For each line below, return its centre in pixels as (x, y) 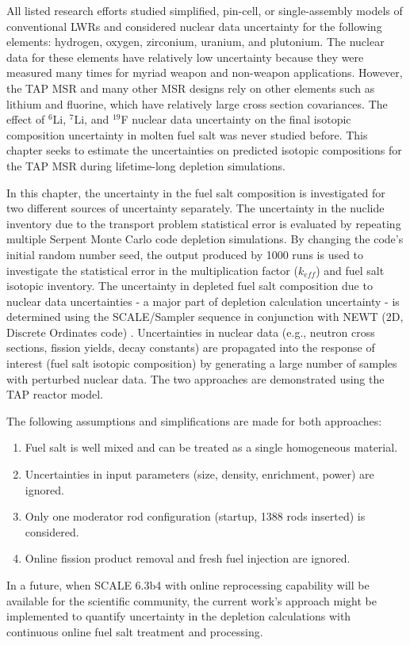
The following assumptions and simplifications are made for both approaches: (194, 420)
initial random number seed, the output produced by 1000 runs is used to (185, 254)
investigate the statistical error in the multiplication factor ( (152, 270)
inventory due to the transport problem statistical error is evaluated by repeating (204, 223)
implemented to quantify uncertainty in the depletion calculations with (179, 616)
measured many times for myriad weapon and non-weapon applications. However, (205, 73)
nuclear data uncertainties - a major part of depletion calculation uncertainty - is (203, 301)
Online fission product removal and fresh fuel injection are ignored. (188, 558)
